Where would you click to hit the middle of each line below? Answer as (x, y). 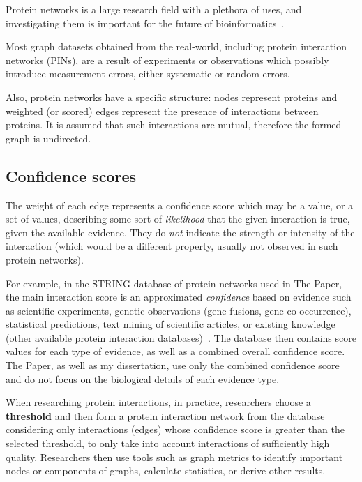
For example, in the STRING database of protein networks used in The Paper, (174, 283)
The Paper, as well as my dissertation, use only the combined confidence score (173, 365)
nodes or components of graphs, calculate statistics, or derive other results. (166, 470)
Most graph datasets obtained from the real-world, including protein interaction (176, 46)
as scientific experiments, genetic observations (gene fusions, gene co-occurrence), (179, 310)
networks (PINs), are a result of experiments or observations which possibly (167, 60)
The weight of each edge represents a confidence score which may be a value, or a (180, 205)
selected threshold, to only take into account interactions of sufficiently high (168, 443)
